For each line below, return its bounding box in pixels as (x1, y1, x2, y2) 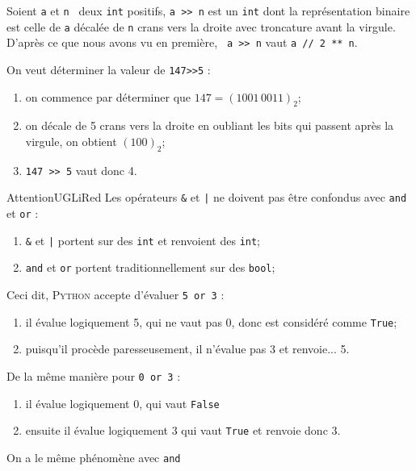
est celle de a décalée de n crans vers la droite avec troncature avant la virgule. (6, 18, 396, 35)
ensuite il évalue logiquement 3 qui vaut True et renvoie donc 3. (25, 422, 341, 439)
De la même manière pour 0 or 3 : (6, 368, 181, 384)
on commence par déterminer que (25, 88, 191, 105)
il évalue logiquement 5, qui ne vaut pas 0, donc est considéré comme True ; (25, 313, 397, 330)
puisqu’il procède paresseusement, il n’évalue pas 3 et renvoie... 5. (25, 340, 350, 357)
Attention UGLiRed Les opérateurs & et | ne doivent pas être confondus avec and (6, 189, 407, 206)
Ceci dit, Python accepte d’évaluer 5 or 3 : (6, 286, 225, 303)
